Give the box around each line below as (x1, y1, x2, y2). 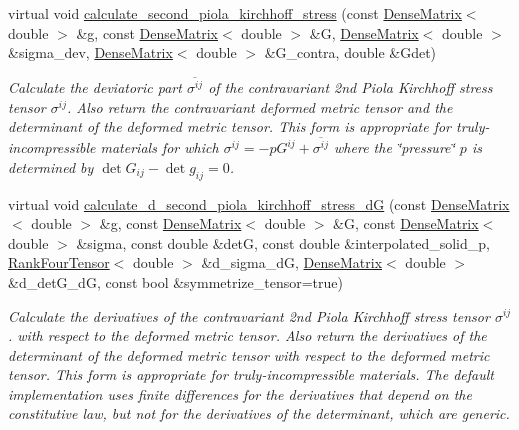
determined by (8, 156, 94, 177)
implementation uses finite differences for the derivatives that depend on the (8, 383, 472, 404)
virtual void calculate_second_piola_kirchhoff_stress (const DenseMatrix (8, 3, 462, 23)
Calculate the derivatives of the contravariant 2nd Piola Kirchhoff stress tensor (8, 305, 490, 326)
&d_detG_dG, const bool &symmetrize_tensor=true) (8, 271, 344, 292)
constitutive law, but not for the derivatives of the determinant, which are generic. (8, 403, 510, 424)
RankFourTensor (8, 252, 110, 273)
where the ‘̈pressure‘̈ (334, 137, 455, 158)
